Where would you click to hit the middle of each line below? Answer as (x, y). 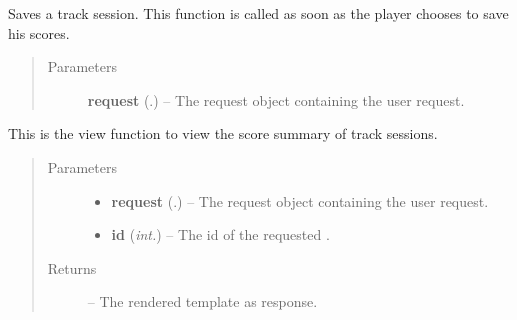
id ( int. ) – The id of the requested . (220, 234)
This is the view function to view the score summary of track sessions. (223, 133)
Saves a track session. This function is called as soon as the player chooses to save (258, 13)
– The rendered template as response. (202, 301)
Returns (72, 267)
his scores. (39, 32)
